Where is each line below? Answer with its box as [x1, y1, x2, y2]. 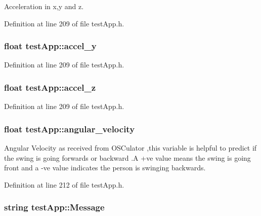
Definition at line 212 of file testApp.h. [4, 179, 124, 190]
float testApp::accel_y [4, 40, 97, 52]
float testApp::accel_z [4, 81, 96, 93]
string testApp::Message [4, 201, 105, 213]
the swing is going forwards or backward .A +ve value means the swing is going [4, 152, 251, 163]
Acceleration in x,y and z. [4, 1, 84, 11]
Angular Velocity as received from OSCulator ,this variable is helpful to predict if [4, 142, 257, 153]
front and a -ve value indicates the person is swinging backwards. [4, 162, 206, 173]
